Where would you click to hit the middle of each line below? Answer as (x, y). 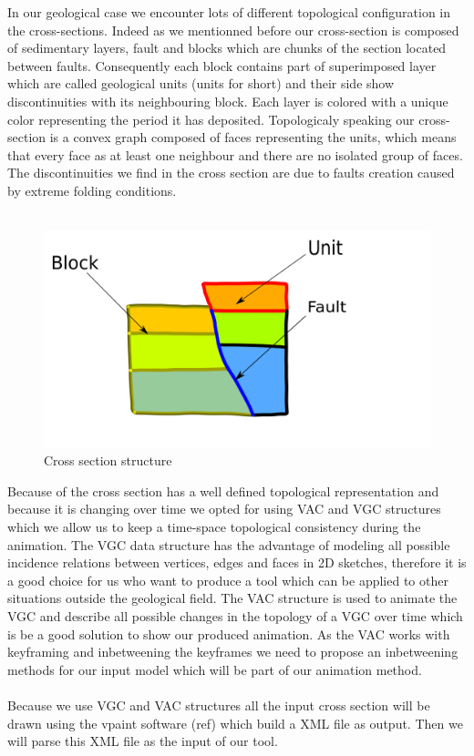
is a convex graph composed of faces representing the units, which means (253, 137)
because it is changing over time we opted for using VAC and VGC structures (224, 509)
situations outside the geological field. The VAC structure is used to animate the (232, 598)
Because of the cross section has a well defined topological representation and (223, 490)
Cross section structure (108, 460)
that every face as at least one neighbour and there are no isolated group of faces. (235, 154)
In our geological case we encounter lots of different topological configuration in (229, 12)
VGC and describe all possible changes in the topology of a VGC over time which (235, 615)
